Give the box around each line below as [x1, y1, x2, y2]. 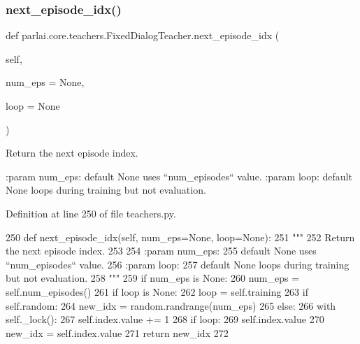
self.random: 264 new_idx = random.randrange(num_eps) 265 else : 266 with [6, 298, 336, 313]
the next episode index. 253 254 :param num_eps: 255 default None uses [6, 243, 317, 258]
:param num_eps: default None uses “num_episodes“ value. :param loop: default [6, 169, 352, 183]
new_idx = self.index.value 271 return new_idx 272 [6, 325, 229, 340]
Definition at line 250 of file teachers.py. [6, 206, 176, 220]
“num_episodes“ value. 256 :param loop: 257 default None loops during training [6, 257, 350, 271]
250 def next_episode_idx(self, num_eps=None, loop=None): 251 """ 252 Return [6, 229, 355, 244]
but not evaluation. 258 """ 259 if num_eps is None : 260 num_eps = [6, 271, 300, 285]
